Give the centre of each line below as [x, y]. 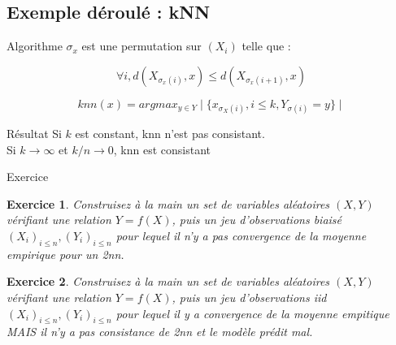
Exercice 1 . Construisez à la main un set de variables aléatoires [168, 203]
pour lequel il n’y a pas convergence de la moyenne [241, 235]
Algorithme [35, 46]
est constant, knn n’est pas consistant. [170, 133]
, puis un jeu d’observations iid [249, 297]
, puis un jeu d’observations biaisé [257, 220]
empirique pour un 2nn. [65, 254]
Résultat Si [34, 133]
